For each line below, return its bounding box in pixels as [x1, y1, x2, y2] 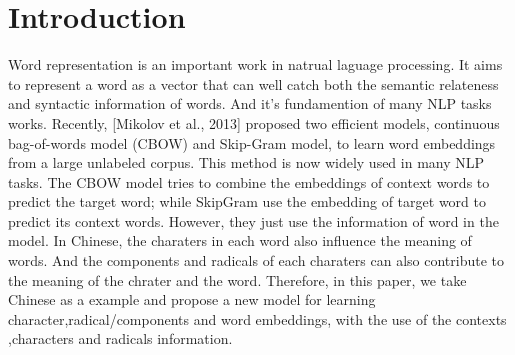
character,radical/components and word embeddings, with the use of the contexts [8, 308, 507, 329]
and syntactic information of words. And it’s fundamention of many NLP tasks [8, 93, 492, 114]
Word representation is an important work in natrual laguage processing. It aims [8, 54, 503, 75]
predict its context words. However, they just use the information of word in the [8, 210, 499, 231]
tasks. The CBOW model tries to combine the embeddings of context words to [8, 171, 490, 192]
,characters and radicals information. [8, 328, 233, 349]
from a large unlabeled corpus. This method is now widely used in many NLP [8, 152, 485, 173]
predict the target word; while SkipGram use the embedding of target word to [8, 191, 486, 212]
